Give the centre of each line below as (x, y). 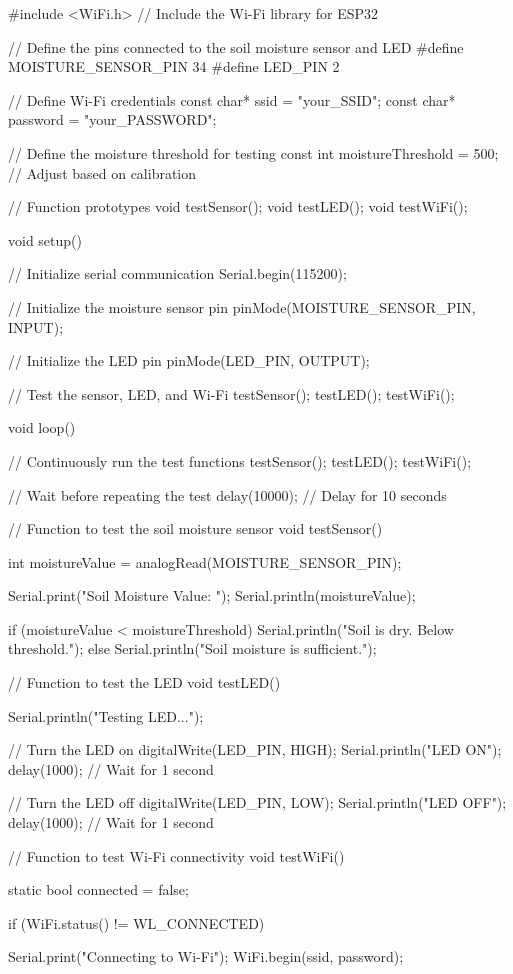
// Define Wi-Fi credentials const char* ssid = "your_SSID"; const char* (232, 99)
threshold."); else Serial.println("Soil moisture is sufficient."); (192, 648)
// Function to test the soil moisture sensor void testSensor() (195, 528)
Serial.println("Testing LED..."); (106, 715)
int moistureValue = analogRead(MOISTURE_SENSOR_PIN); (205, 561)
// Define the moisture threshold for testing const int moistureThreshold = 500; (253, 152)
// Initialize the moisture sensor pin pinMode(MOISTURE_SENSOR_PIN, (242, 306)
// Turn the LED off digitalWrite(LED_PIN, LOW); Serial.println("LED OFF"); (257, 802)
